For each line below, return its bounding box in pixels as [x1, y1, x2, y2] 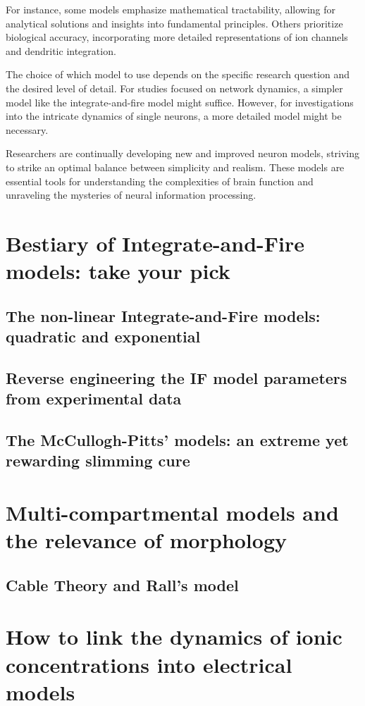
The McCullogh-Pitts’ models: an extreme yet [6, 429, 349, 451]
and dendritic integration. [6, 43, 116, 58]
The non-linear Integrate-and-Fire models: [6, 304, 321, 326]
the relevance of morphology [6, 526, 287, 555]
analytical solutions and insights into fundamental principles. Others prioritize [6, 16, 343, 30]
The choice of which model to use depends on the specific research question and [6, 67, 350, 82]
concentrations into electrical [6, 650, 292, 679]
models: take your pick [6, 256, 230, 285]
